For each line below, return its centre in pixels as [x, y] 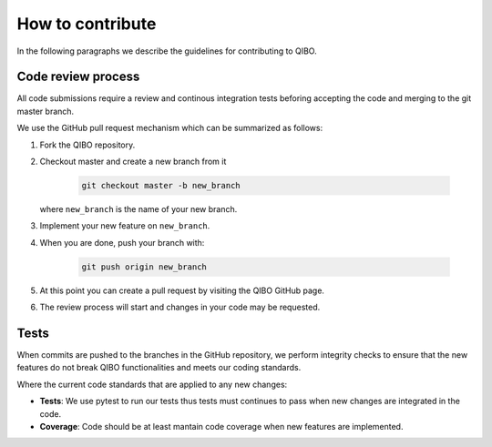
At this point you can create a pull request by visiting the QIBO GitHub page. [182, 290]
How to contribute [87, 24]
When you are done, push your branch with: [122, 242]
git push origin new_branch [144, 267]
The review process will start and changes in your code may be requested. [180, 307]
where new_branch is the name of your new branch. [138, 208]
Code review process [78, 77]
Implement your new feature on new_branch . [125, 226]
